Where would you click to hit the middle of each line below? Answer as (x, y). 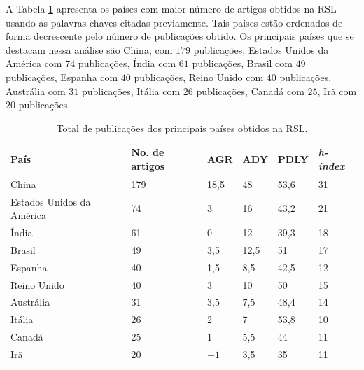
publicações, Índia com (127, 63)
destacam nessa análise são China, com (89, 49)
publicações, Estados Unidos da (261, 49)
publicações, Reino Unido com (199, 77)
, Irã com (337, 91)
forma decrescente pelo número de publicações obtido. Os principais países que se (180, 36)
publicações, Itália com (131, 91)
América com (34, 63)
